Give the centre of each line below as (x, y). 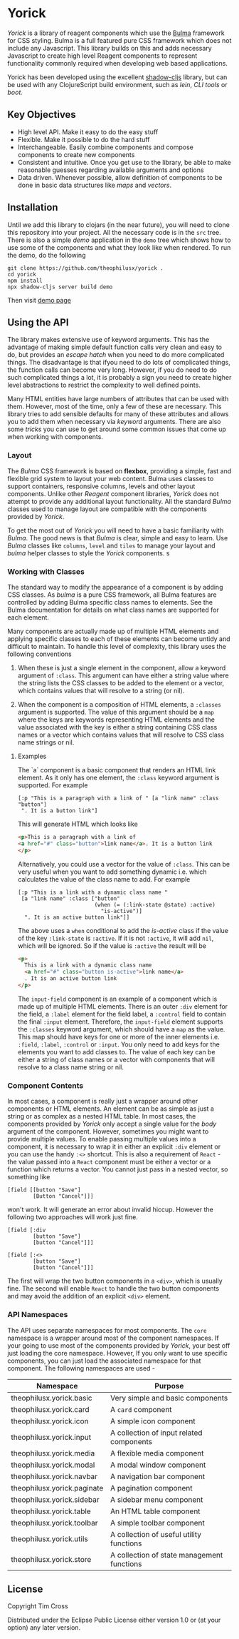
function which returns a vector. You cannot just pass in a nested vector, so (118, 1169)
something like (29, 1177)
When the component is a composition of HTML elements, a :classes (119, 704)
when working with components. (55, 437)
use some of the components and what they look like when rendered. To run (119, 247)
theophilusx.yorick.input (51, 1437)
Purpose (169, 1386)
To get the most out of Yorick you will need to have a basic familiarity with (116, 530)
